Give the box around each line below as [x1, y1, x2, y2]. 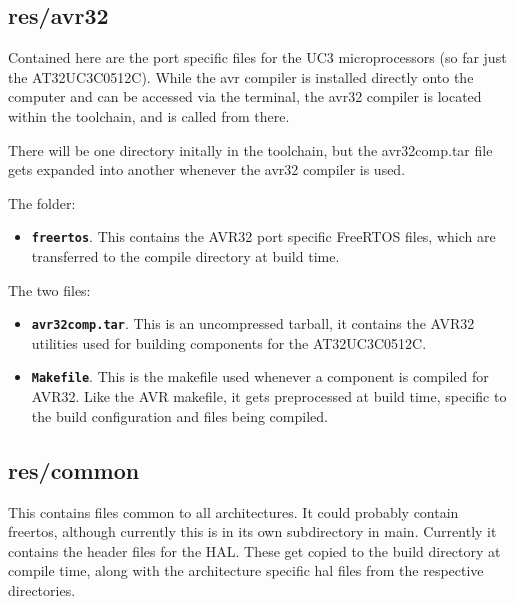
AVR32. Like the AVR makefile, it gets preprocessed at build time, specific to [31, 386, 507, 407]
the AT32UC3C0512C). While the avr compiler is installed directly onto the [8, 66, 474, 87]
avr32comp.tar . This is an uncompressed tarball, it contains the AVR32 [31, 313, 475, 334]
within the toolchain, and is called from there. [8, 105, 290, 126]
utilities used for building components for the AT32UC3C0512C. [31, 332, 427, 353]
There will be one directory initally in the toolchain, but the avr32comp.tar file [8, 139, 493, 160]
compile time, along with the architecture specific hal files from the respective [8, 560, 484, 581]
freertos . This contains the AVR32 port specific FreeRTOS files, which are [31, 226, 496, 247]
